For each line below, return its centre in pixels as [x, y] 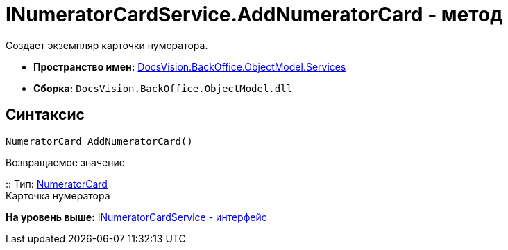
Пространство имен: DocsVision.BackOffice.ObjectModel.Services [190, 66]
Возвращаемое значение [65, 162]
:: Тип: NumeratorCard [57, 184]
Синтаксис [45, 115]
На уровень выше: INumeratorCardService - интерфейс [136, 217]
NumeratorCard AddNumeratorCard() [99, 141]
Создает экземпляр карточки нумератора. [107, 45]
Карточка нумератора [58, 195]
